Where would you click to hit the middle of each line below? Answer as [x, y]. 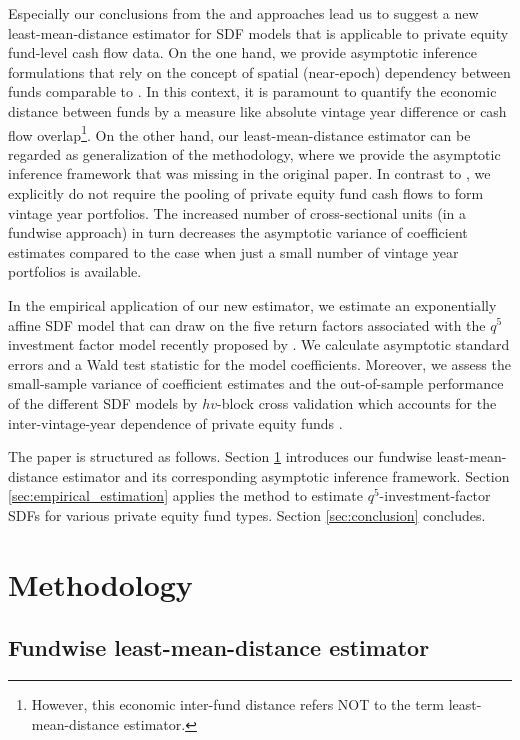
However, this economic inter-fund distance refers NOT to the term [238, 704]
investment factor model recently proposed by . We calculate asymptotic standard [259, 344]
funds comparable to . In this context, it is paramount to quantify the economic [252, 91]
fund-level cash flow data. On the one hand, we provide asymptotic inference [242, 52]
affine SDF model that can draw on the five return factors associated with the [247, 324]
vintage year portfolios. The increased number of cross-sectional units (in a [237, 212]
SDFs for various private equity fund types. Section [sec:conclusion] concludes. [247, 514]
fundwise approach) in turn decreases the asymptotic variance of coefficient [238, 232]
